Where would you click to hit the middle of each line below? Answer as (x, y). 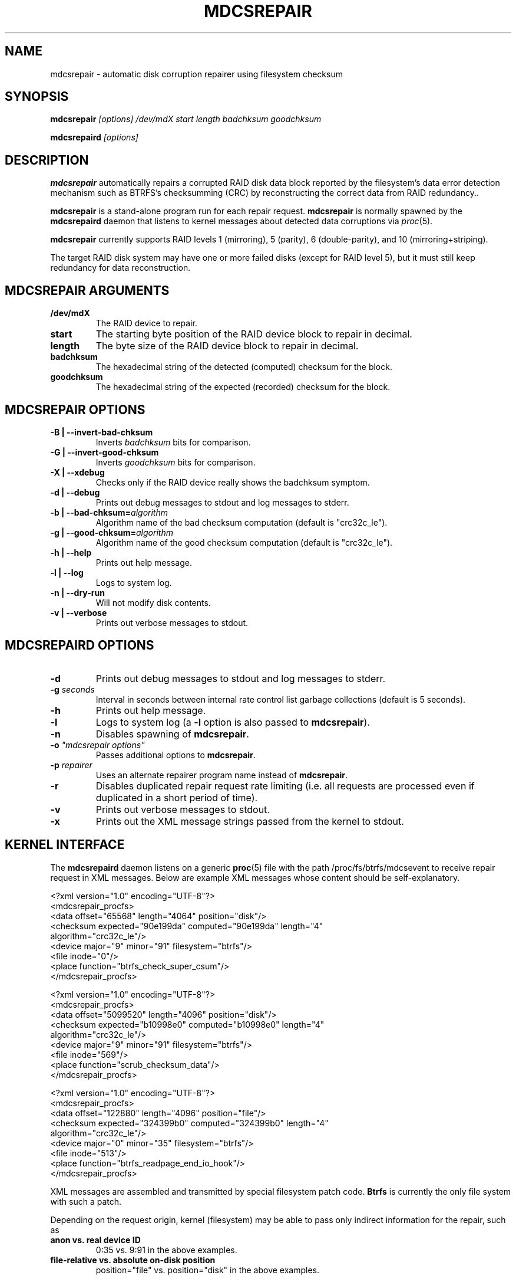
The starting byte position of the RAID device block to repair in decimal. (254, 334)
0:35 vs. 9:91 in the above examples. (166, 1250)
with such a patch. (86, 1201)
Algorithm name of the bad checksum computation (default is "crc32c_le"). (242, 522)
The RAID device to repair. (146, 323)
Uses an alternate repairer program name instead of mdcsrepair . (222, 775)
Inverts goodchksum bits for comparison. (176, 462)
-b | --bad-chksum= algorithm (109, 512)
